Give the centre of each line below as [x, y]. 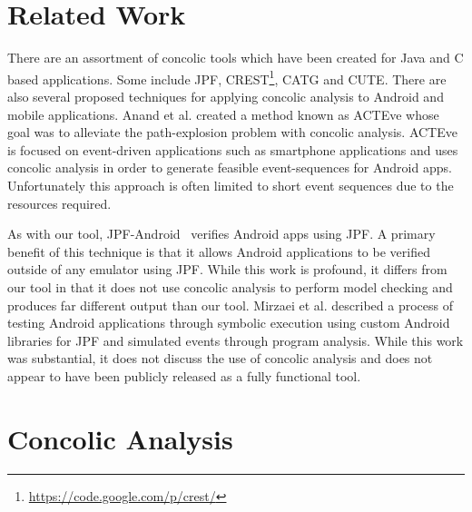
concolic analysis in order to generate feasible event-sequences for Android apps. [230, 167]
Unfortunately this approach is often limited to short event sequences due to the [231, 185]
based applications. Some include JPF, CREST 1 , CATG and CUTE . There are [227, 77]
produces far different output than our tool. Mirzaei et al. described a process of [231, 305]
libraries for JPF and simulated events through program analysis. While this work [236, 340]
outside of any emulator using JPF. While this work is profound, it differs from [227, 269]
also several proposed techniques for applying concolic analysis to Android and [226, 96]
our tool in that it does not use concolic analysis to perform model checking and [230, 286]
